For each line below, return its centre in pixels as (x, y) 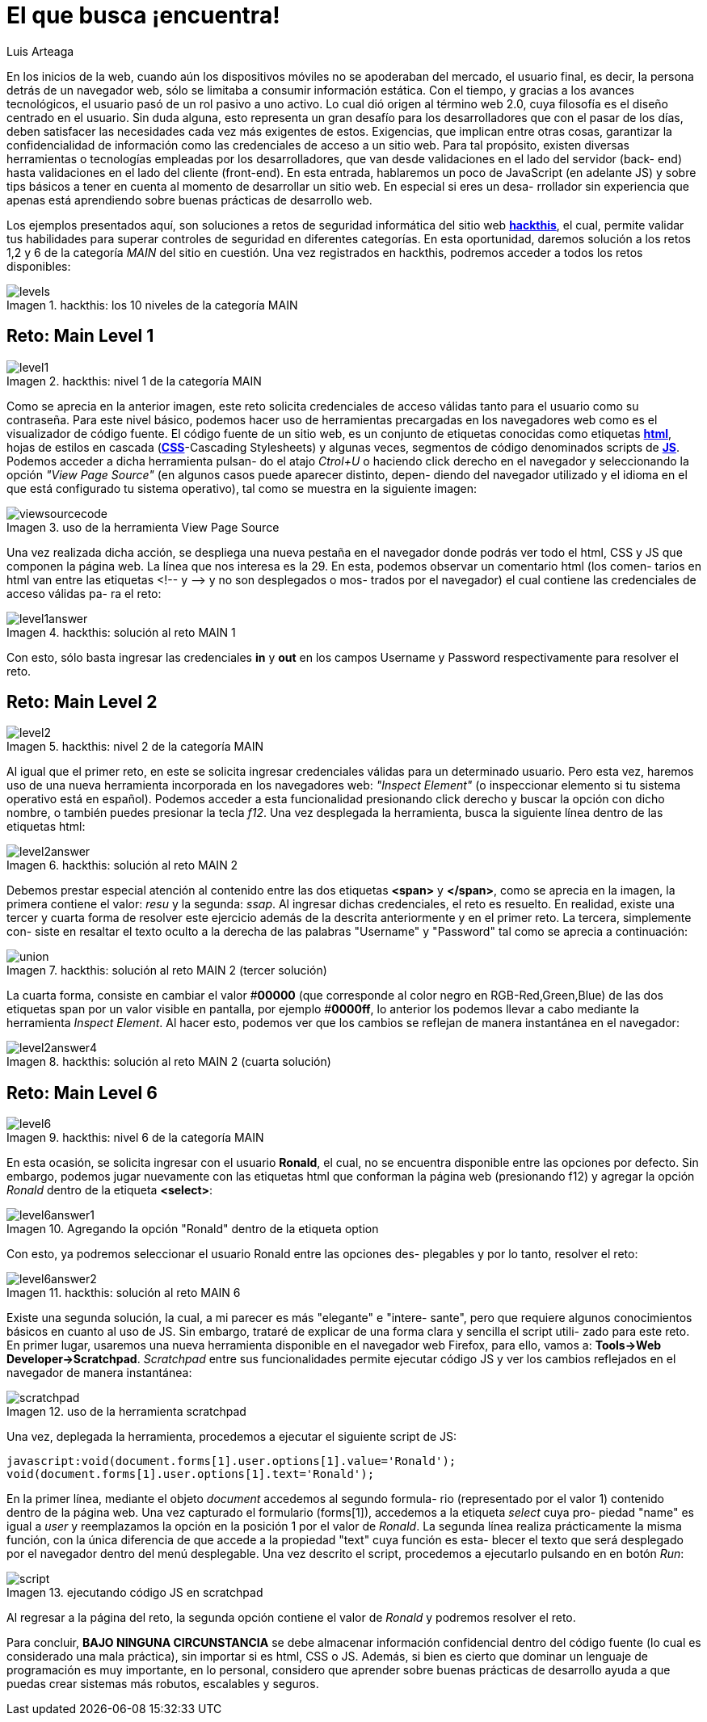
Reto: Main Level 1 (80, 336)
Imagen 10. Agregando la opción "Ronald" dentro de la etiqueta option (193, 1229)
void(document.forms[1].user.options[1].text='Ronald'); (191, 1474)
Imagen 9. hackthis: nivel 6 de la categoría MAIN (135, 1138)
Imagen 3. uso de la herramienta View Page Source (143, 527)
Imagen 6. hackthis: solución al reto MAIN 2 (122, 865)
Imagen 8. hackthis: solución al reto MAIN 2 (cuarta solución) (169, 1062)
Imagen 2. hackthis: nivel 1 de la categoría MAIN (134, 381)
